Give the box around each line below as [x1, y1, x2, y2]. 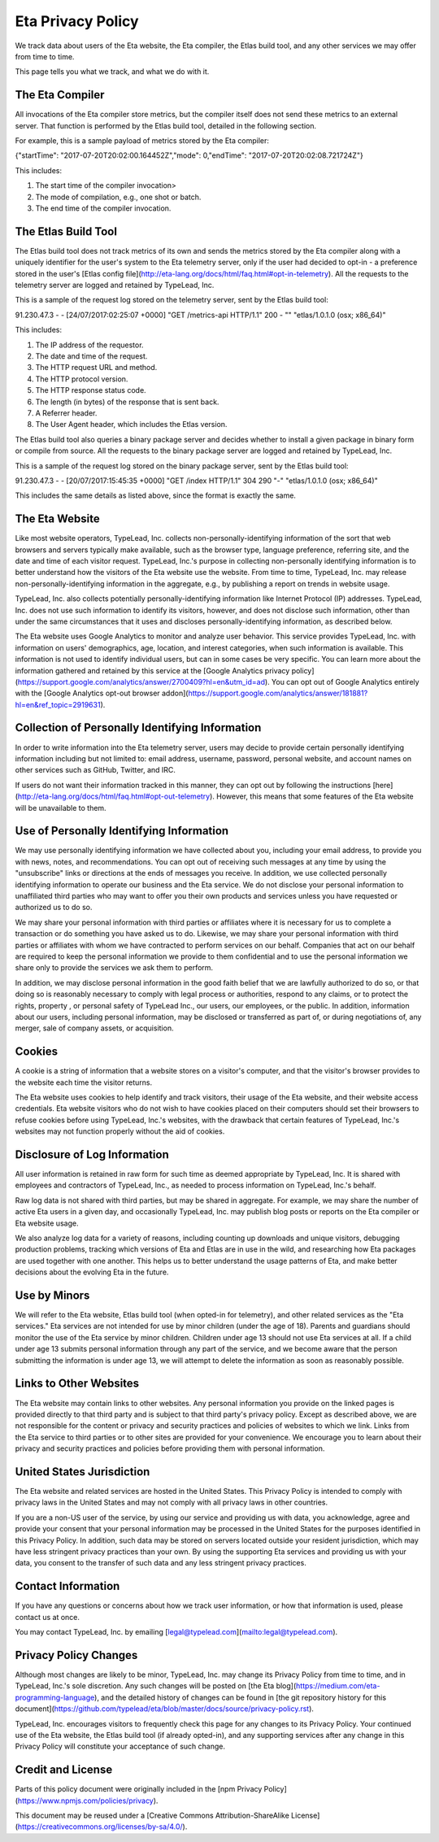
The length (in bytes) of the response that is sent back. [35, 397, 219, 407]
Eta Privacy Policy [15, 12, 139, 30]
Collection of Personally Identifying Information [15, 721, 262, 735]
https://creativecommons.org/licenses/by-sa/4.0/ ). [17, 1822, 188, 1831]
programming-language [15, 1692, 95, 1702]
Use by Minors [15, 1289, 90, 1302]
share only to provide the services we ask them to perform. [15, 963, 214, 973]
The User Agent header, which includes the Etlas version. [35, 420, 228, 429]
